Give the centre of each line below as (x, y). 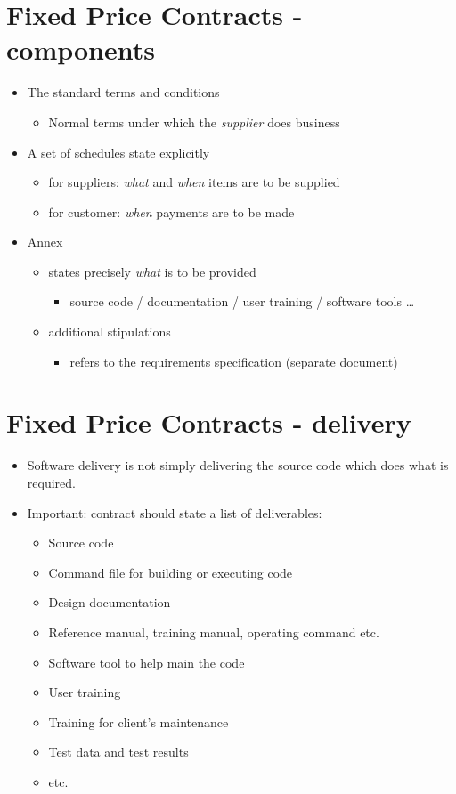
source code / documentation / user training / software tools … (242, 301)
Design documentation (110, 602)
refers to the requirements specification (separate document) (234, 361)
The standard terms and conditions (123, 92)
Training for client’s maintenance (138, 721)
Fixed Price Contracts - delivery (209, 422)
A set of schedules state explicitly (118, 152)
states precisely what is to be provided (152, 271)
